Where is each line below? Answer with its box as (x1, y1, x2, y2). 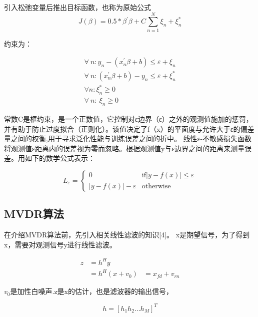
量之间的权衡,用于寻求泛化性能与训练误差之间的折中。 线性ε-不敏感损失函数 (4, 133, 252, 144)
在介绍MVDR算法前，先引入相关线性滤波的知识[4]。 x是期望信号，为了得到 (4, 229, 250, 240)
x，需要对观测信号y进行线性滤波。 (4, 239, 116, 249)
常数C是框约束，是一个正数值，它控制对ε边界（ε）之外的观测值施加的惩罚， (4, 114, 253, 124)
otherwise (141, 182, 171, 190)
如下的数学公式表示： (24, 153, 95, 163)
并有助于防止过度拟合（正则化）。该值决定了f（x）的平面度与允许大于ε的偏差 (4, 123, 254, 134)
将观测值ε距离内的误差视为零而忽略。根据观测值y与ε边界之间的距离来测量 (4, 143, 245, 153)
